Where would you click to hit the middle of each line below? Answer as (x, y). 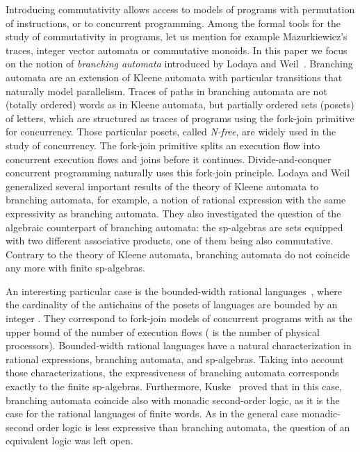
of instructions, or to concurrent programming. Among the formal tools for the (173, 23)
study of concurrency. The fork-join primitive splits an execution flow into (163, 145)
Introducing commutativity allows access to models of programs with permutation (180, 9)
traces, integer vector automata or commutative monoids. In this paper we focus (177, 50)
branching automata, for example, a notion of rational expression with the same (176, 200)
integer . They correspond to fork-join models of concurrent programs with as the (179, 318)
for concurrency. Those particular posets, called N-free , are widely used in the (171, 132)
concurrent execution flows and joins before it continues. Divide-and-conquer (169, 159)
